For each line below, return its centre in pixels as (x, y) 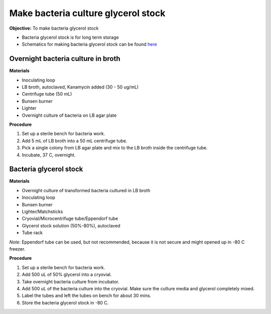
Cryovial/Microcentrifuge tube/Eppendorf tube (70, 218)
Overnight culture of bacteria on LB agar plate (69, 115)
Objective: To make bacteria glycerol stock (54, 28)
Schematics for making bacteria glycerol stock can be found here (90, 44)
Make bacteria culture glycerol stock (87, 13)
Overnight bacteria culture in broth (65, 59)
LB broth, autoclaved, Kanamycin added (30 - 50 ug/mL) (80, 87)
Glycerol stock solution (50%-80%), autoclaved (71, 225)
